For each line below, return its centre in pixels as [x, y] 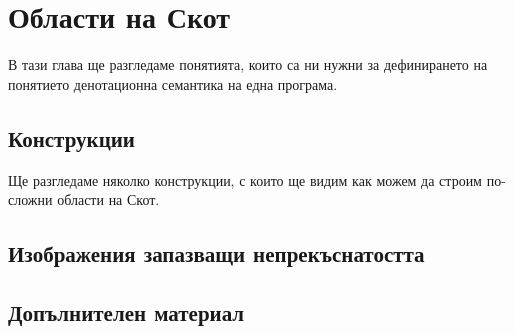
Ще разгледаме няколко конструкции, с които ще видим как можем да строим [245, 179]
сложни [30, 199]
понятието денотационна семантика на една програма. [173, 83]
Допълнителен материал [126, 311]
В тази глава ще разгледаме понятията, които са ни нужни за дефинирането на [248, 64]
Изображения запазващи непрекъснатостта [216, 253]
